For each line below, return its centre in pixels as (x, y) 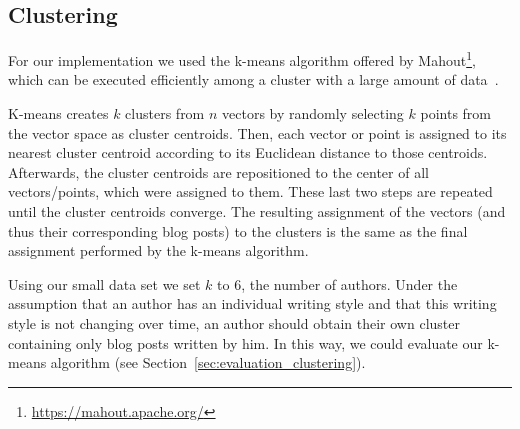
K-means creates (58, 113)
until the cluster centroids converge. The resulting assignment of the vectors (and (257, 211)
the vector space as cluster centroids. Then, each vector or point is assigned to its (257, 132)
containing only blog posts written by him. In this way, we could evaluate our (245, 342)
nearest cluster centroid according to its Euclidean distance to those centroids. (248, 152)
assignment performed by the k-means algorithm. (158, 250)
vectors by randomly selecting (313, 113)
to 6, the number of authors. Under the (337, 283)
